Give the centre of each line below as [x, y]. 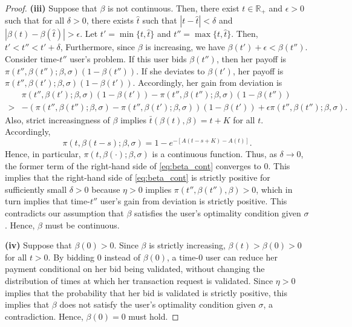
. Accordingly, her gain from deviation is [207, 83]
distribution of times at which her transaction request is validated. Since [139, 281]
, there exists [110, 20]
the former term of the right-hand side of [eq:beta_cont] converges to [133, 165]
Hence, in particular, [43, 154]
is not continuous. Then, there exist [174, 8]
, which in [274, 189]
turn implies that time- [47, 201]
